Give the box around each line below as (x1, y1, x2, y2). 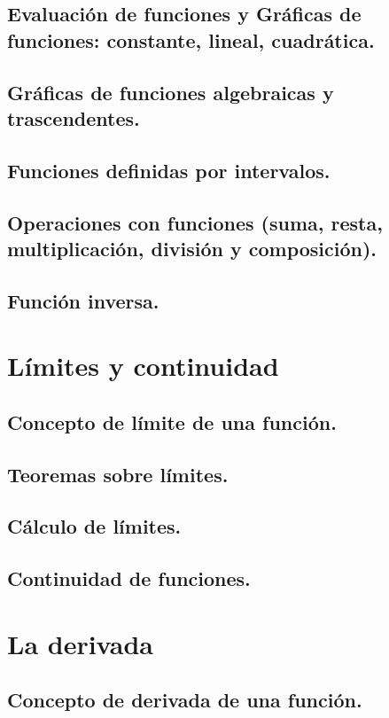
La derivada (7, 625, 154, 661)
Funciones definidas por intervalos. (7, 156, 331, 183)
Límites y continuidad (7, 347, 279, 384)
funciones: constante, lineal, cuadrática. (7, 26, 375, 53)
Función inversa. (7, 286, 159, 314)
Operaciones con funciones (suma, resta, (7, 208, 383, 236)
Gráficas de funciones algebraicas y (7, 78, 334, 105)
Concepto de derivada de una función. (7, 686, 362, 714)
